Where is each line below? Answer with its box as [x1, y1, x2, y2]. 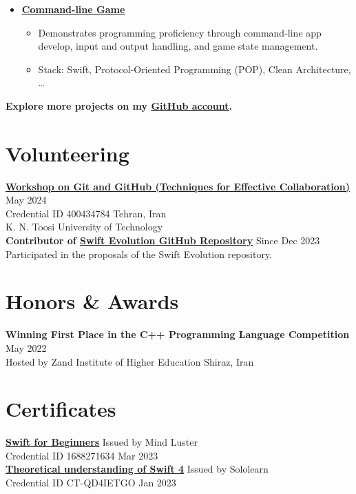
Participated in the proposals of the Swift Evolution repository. [6, 246, 273, 261]
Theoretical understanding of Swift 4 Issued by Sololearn [6, 462, 269, 476]
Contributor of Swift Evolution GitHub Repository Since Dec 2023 [6, 233, 320, 248]
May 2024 [6, 192, 47, 207]
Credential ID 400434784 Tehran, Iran [6, 206, 167, 220]
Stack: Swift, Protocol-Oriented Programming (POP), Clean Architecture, [38, 61, 351, 76]
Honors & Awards [6, 287, 179, 315]
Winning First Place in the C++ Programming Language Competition [6, 327, 350, 342]
